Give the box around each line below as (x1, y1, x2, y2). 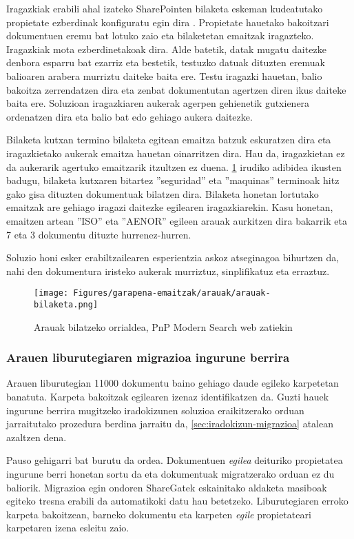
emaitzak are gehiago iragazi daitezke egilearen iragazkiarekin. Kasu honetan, (6, 200, 333, 214)
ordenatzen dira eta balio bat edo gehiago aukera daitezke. (6, 109, 253, 123)
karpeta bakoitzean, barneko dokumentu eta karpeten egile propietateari (6, 507, 311, 521)
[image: (34, 288, 69, 298)
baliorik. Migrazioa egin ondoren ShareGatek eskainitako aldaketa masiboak (6, 480, 327, 494)
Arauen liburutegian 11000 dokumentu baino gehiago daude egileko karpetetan (6, 376, 339, 390)
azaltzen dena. (6, 429, 67, 444)
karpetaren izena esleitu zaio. (6, 520, 129, 535)
